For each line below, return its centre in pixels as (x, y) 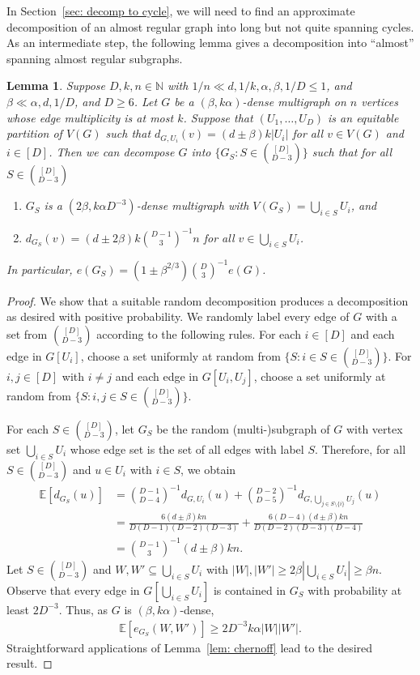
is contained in (250, 590)
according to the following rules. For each (199, 334)
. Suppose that (218, 117)
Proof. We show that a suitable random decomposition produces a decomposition (208, 300)
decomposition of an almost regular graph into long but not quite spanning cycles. (210, 26)
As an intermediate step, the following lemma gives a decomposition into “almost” (210, 43)
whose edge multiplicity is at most (90, 117)
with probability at (355, 590)
